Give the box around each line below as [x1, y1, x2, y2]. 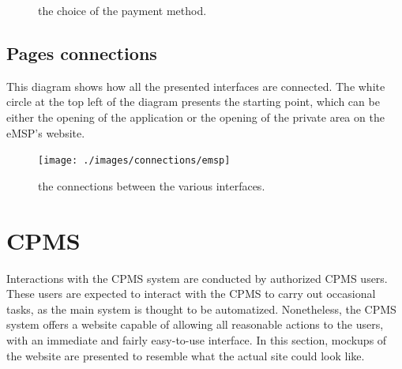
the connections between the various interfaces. [38, 177, 265, 194]
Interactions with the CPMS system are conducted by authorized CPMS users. [6, 269, 388, 286]
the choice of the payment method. [38, 2, 207, 18]
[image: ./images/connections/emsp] [38, 155, 231, 167]
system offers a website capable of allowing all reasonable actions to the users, [6, 316, 384, 333]
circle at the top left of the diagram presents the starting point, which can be [6, 93, 380, 110]
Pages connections [6, 40, 157, 65]
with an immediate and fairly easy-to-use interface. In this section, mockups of [6, 331, 387, 348]
